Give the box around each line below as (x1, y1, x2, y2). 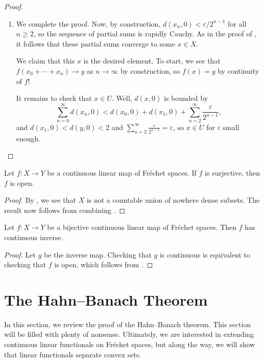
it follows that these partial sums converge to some (16, 38, 175, 49)
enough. (16, 133, 41, 143)
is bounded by (164, 93, 208, 103)
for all (228, 18, 247, 29)
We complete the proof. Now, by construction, (16, 18, 161, 29)
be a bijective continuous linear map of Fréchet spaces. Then (47, 222, 237, 232)
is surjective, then (205, 167, 260, 178)
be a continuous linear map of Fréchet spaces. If (47, 167, 197, 178)
